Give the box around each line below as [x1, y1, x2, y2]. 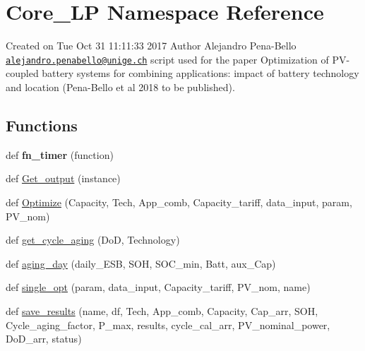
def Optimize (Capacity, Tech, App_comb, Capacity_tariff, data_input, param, [6, 194, 352, 209]
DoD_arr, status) [6, 331, 82, 346]
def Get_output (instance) [6, 171, 121, 186]
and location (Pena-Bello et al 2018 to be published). [6, 79, 235, 94]
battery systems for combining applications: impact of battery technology [42, 66, 359, 81]
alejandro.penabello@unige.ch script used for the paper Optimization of [6, 52, 329, 66]
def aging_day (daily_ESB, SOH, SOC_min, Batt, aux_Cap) [6, 256, 276, 270]
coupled [6, 66, 39, 81]
